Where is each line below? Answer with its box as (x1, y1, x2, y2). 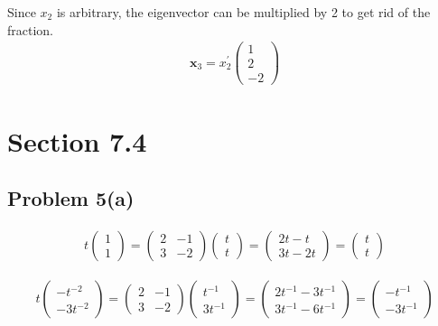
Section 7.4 (7, 122, 147, 159)
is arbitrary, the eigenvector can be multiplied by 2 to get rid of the (56, 3, 431, 21)
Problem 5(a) (7, 184, 135, 212)
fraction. (7, 20, 54, 39)
